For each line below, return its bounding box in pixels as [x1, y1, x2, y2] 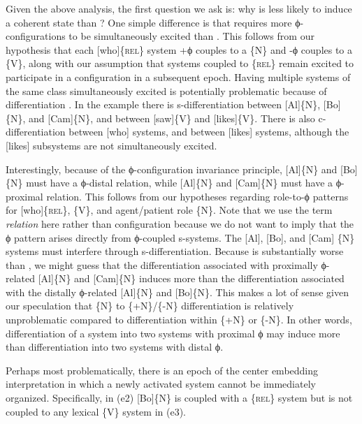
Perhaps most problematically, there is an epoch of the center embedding [6, 363, 319, 377]
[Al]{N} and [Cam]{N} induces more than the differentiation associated [38, 271, 345, 286]
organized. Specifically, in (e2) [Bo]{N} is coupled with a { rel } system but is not [6, 390, 353, 405]
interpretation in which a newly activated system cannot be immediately [6, 377, 316, 391]
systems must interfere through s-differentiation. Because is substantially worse [6, 244, 344, 258]
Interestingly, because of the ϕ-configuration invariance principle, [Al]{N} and [6, 161, 338, 176]
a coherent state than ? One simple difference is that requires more [6, 15, 292, 29]
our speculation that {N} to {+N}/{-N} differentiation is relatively [6, 298, 294, 313]
